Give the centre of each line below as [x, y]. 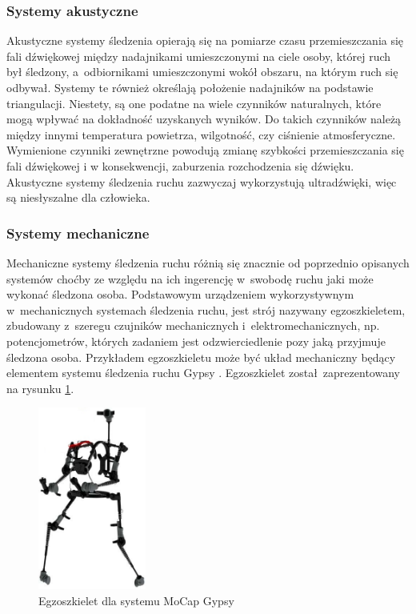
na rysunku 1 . [40, 388]
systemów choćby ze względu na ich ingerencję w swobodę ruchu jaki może [190, 278]
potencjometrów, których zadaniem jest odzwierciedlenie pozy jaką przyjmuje [196, 341]
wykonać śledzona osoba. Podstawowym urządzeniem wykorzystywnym [180, 294]
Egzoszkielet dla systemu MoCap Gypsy [136, 600]
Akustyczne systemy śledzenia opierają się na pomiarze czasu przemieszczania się [205, 40]
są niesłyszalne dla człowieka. [78, 197]
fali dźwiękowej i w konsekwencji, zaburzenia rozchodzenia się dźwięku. [180, 165]
